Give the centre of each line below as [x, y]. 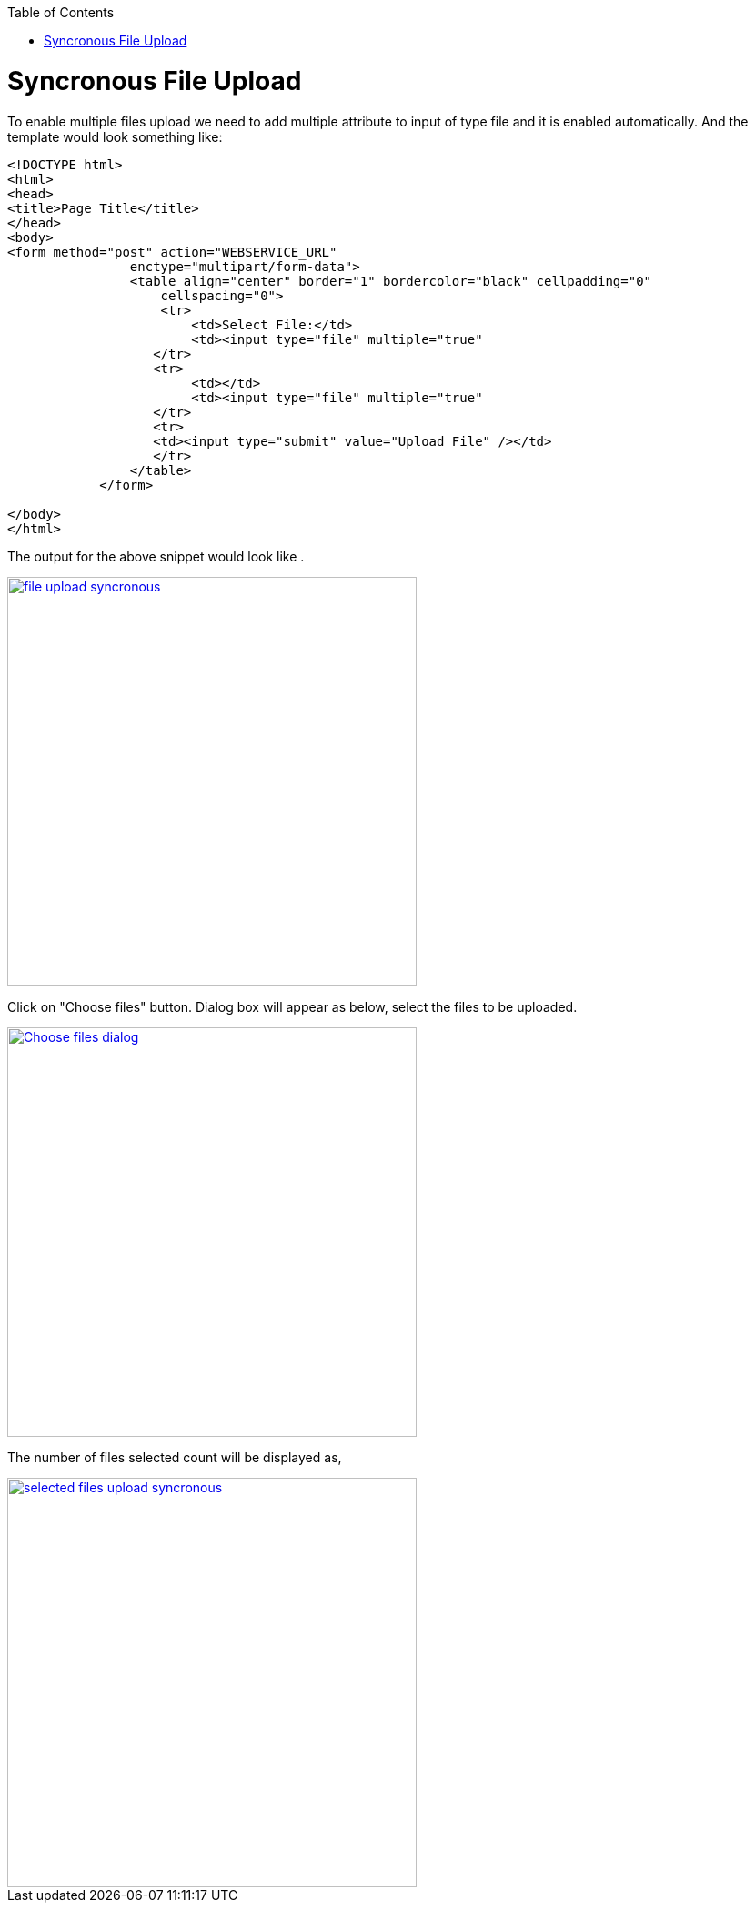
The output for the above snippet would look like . [156, 556]
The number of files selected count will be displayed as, [175, 1457]
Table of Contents [61, 12]
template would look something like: [115, 136]
